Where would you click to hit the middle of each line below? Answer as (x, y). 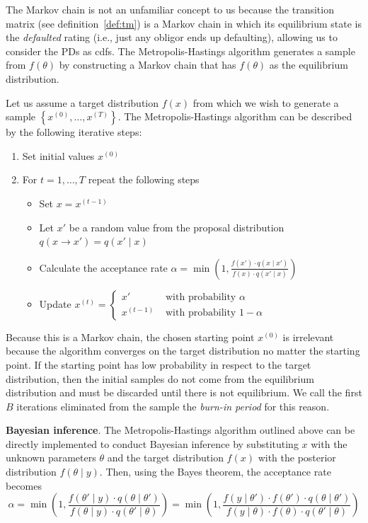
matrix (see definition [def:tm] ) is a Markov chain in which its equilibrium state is (184, 23)
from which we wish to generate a (266, 102)
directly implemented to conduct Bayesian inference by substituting (152, 443)
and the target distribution (165, 458)
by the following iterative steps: (74, 132)
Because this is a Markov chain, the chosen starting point (130, 337)
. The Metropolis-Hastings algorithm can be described (235, 116)
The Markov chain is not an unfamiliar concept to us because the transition (170, 9)
